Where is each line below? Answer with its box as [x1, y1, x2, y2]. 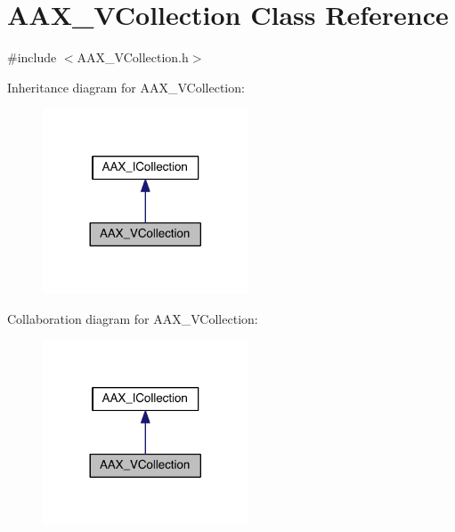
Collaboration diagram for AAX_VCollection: [7, 309, 258, 327]
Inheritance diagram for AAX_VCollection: [7, 77, 245, 96]
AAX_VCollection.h [77, 48, 189, 67]
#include [7, 48, 57, 67]
